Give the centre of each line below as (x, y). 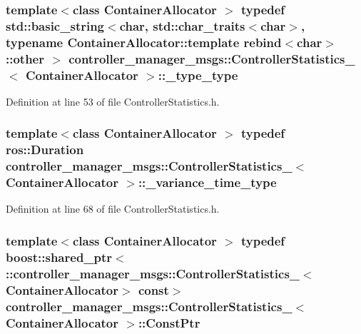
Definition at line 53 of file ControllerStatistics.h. (113, 101)
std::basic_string (55, 25)
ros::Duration (45, 150)
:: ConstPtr (169, 322)
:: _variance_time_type (207, 182)
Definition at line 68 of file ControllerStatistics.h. (113, 209)
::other (25, 58)
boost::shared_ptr (59, 257)
